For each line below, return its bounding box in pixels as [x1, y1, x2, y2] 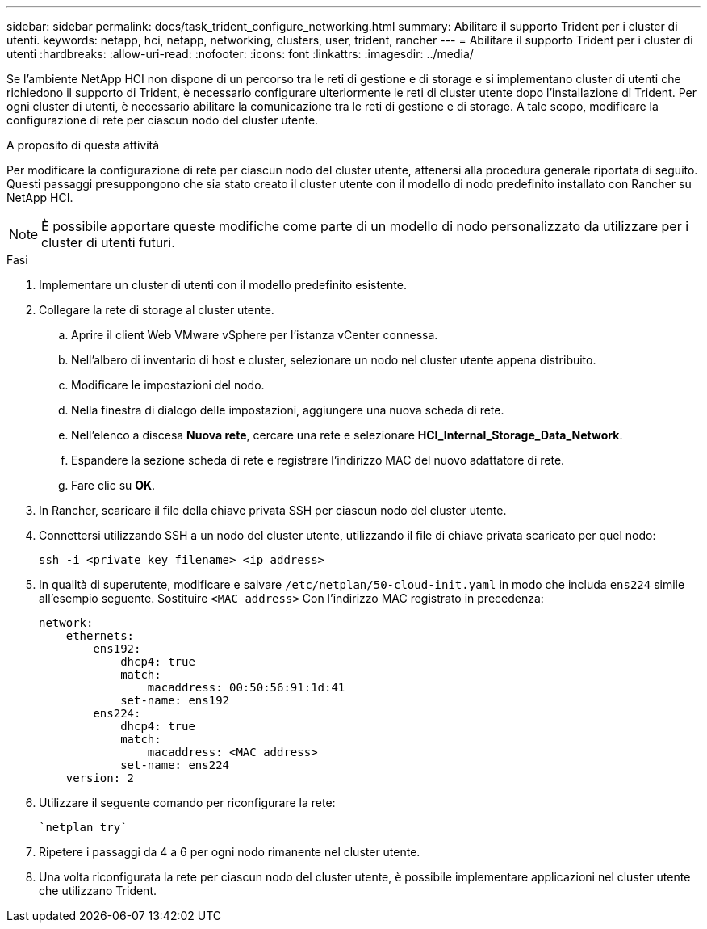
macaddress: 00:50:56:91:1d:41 [147, 681, 345, 694]
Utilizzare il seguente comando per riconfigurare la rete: [39, 796, 336, 809]
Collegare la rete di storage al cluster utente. [39, 303, 274, 317]
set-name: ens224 [120, 759, 230, 771]
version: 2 [65, 771, 135, 784]
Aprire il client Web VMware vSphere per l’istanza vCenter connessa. [71, 328, 438, 342]
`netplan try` [39, 821, 128, 834]
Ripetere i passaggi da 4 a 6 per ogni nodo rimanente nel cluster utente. [39, 845, 420, 859]
